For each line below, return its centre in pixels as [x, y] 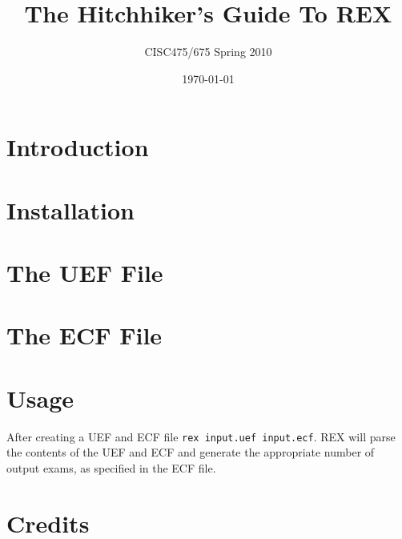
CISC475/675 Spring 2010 [208, 52]
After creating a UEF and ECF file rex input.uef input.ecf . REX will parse [201, 436]
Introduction [78, 147]
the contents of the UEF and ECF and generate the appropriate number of [191, 452]
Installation [70, 209]
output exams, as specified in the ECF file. [111, 468]
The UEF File [85, 273]
